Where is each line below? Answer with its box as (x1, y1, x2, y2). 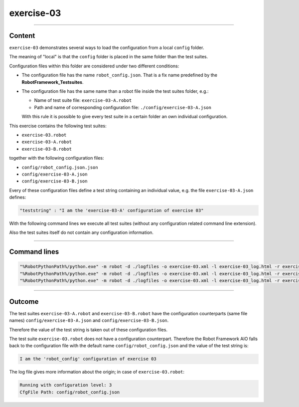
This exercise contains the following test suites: (9, 123, 107, 129)
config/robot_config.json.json (21, 165, 98, 170)
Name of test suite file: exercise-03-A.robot (34, 97, 132, 103)
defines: (9, 195, 26, 201)
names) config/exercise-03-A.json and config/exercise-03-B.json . (9, 317, 169, 324)
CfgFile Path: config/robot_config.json (19, 389, 120, 395)
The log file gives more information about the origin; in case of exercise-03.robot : (9, 369, 184, 375)
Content (9, 31, 35, 40)
